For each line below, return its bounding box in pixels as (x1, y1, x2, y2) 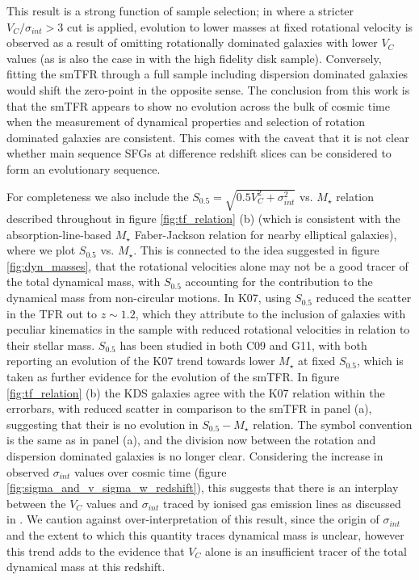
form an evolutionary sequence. (6, 160, 161, 177)
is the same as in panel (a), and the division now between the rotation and (6, 431, 376, 448)
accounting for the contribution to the (185, 273, 373, 290)
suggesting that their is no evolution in (6, 415, 199, 432)
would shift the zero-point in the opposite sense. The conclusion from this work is (6, 81, 410, 98)
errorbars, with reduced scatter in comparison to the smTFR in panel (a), (6, 400, 372, 417)
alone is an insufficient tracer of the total (204, 542, 407, 559)
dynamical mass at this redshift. (6, 558, 166, 575)
